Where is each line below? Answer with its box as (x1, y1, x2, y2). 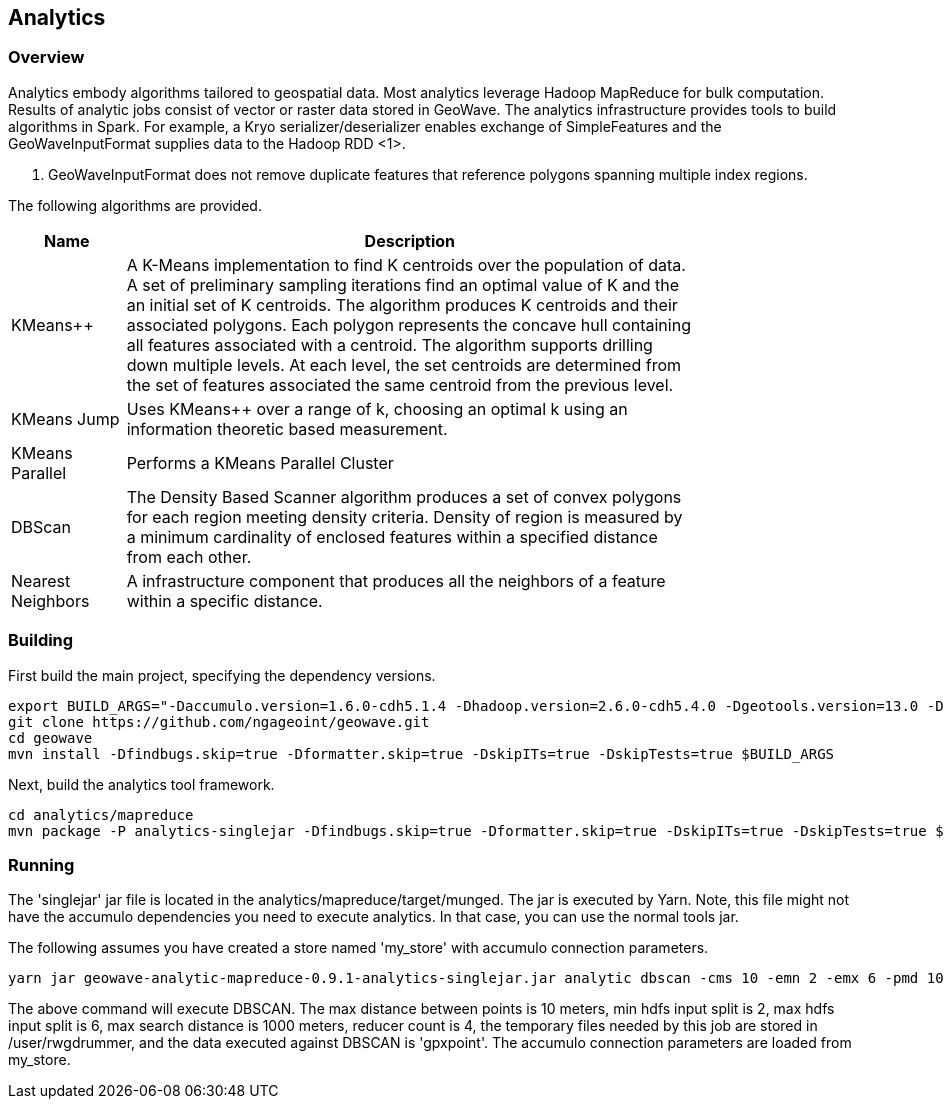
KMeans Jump (11, 408, 120, 429)
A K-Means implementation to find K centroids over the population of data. (126, 254, 686, 275)
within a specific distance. (126, 590, 323, 611)
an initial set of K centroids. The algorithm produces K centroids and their (126, 294, 678, 315)
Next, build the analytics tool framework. (8, 775, 275, 793)
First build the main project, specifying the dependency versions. (8, 666, 436, 684)
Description (364, 230, 456, 251)
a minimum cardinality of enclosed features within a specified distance (126, 526, 658, 547)
